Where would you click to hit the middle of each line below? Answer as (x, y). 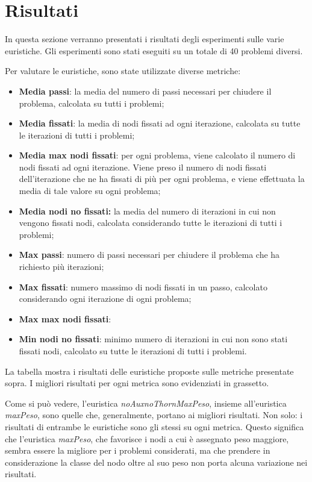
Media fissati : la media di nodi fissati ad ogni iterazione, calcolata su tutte (160, 123)
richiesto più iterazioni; (61, 267)
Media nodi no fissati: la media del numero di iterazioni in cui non (147, 211)
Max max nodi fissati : (65, 318)
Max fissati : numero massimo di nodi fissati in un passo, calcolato (143, 286)
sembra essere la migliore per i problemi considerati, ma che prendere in (138, 450)
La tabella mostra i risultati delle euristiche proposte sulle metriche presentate (149, 371)
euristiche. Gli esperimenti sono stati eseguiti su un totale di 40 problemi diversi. (154, 50)
